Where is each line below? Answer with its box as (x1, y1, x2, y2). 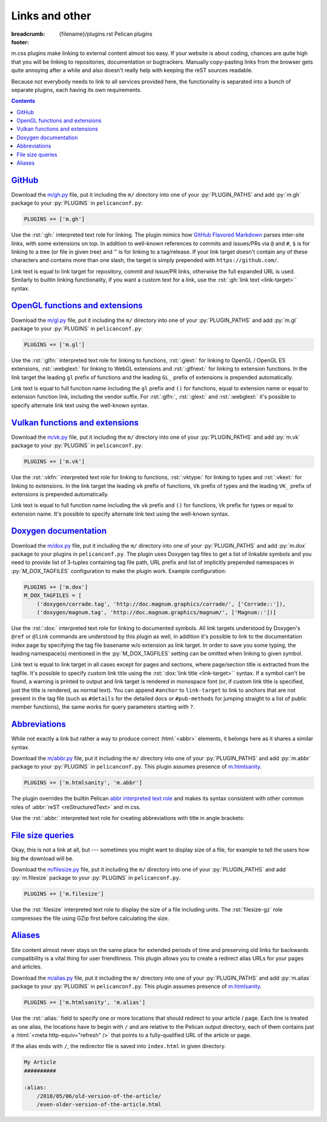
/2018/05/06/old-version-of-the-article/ (36, 1092, 162, 1100)
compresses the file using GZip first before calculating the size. (11, 914, 170, 922)
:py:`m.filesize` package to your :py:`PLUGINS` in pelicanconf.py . (11, 874, 181, 882)
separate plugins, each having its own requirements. (11, 86, 142, 93)
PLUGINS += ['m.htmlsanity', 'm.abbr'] (24, 779, 142, 786)
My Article (24, 1059, 56, 1066)
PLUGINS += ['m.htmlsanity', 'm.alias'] (24, 999, 145, 1006)
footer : (11, 38, 30, 45)
